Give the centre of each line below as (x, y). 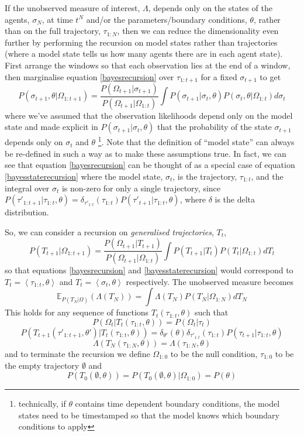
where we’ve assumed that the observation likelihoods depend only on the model (149, 115)
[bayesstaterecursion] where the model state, (84, 176)
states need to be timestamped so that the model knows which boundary (149, 415)
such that (212, 312)
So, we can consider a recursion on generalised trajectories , (109, 231)
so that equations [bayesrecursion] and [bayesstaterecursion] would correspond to (149, 270)
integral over (27, 188)
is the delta (235, 199)
